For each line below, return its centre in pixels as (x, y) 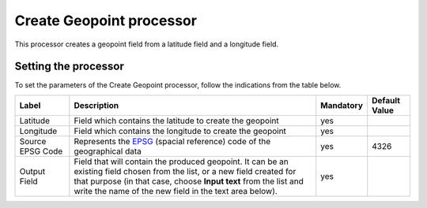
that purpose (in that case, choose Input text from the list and (189, 181)
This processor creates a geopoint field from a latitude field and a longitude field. (147, 44)
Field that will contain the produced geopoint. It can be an (181, 162)
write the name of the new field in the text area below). (176, 191)
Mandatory (342, 105)
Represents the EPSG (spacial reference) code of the (172, 141)
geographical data (108, 151)
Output (32, 171)
